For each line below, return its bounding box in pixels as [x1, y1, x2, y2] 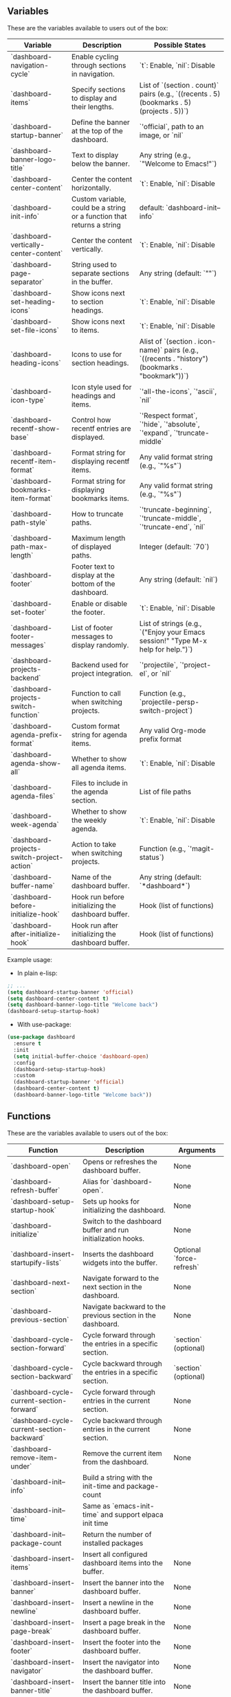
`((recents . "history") [139, 353, 208, 363]
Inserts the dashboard [82, 1249, 154, 1259]
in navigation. [71, 69, 115, 79]
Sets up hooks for [82, 1197, 140, 1206]
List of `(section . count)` [139, 80, 219, 90]
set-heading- [10, 297, 56, 306]
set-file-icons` [10, 325, 60, 335]
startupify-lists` [10, 1257, 62, 1267]
